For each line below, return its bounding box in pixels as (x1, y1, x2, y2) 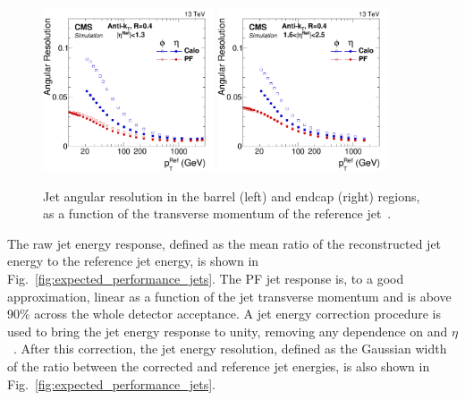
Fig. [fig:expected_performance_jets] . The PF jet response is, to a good (7, 268, 404, 287)
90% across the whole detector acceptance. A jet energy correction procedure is (7, 304, 441, 323)
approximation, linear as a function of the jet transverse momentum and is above (7, 286, 452, 305)
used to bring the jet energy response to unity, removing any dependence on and (7, 321, 448, 340)
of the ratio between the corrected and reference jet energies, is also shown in (7, 356, 430, 375)
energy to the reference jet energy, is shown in (7, 251, 259, 270)
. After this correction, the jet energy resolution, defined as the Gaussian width (13, 339, 447, 358)
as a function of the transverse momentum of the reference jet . (43, 204, 392, 223)
